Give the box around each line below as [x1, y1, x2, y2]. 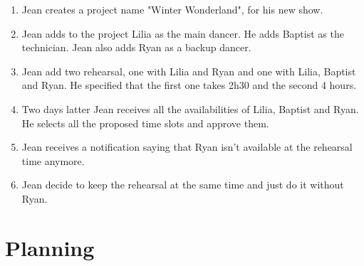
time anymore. [21, 153, 85, 168]
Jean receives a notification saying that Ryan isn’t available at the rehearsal [21, 139, 353, 154]
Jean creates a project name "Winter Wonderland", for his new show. [21, 2, 323, 16]
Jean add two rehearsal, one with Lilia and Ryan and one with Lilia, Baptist [21, 63, 356, 78]
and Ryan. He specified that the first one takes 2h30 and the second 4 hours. [21, 78, 357, 92]
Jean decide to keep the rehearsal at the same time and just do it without [21, 177, 344, 192]
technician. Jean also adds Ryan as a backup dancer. [21, 40, 251, 55]
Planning [5, 233, 95, 262]
